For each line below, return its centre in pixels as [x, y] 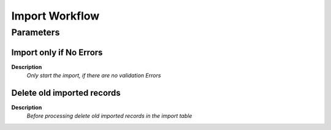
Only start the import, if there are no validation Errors [94, 76]
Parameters [36, 32]
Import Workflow [55, 16]
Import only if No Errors [57, 52]
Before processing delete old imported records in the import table [109, 116]
